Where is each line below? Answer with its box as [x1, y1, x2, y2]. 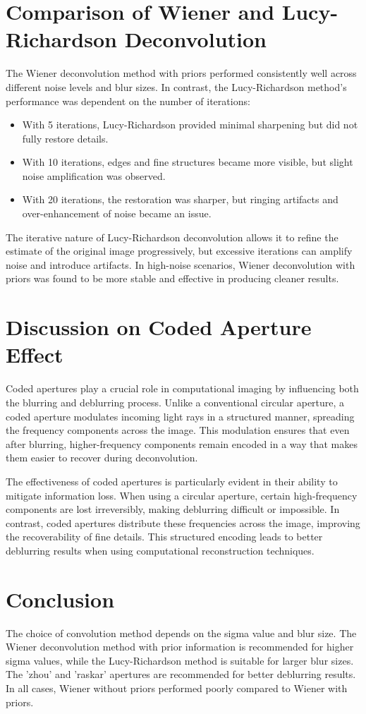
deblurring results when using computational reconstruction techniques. [6, 543, 315, 557]
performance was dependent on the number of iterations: [6, 93, 250, 108]
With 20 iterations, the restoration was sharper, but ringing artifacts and [22, 192, 338, 207]
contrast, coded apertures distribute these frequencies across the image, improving [6, 515, 360, 530]
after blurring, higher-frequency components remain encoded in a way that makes [6, 436, 358, 451]
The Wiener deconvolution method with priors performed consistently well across [6, 66, 357, 80]
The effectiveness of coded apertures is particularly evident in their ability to [6, 473, 338, 488]
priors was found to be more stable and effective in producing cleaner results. [6, 271, 339, 286]
